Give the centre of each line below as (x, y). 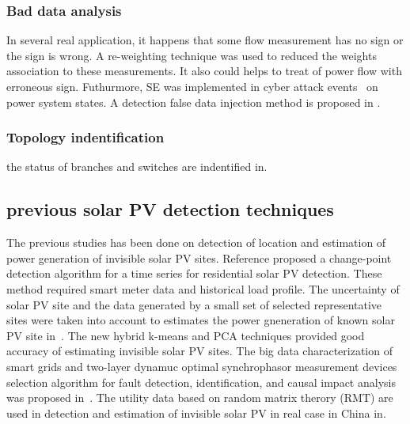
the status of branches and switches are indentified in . (137, 167)
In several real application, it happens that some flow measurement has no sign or (205, 40)
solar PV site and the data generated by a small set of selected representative (194, 304)
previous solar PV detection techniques (170, 209)
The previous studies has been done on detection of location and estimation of (196, 242)
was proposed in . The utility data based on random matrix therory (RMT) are (200, 397)
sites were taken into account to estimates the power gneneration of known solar (201, 320)
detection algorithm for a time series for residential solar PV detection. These (194, 273)
